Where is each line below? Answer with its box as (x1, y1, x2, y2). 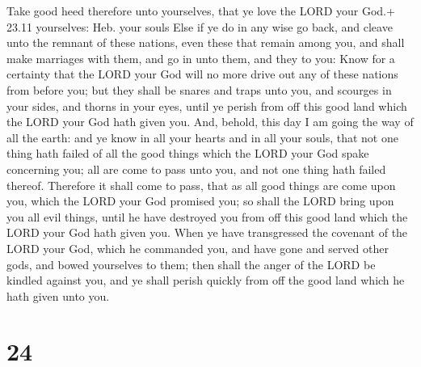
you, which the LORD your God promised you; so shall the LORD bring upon (6, 192, 394, 209)
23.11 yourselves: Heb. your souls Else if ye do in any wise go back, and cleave (6, 18, 393, 35)
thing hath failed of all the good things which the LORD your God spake (6, 145, 369, 162)
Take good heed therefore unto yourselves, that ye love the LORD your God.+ (6, 2, 395, 19)
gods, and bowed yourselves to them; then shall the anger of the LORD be (6, 255, 376, 272)
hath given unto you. (6, 287, 110, 304)
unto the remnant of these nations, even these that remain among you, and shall (6, 34, 405, 51)
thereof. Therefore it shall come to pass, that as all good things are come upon (6, 176, 396, 193)
